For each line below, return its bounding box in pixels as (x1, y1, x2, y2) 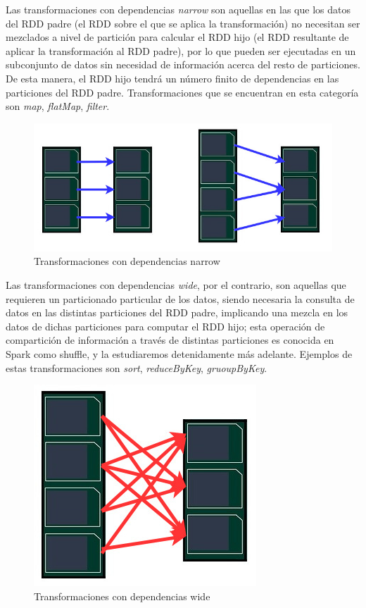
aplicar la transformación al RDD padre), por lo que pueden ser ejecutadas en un (6, 43, 356, 58)
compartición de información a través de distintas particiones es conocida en (6, 333, 334, 347)
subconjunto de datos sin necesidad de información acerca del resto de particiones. (6, 57, 360, 72)
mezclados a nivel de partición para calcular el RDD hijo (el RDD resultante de (6, 30, 349, 44)
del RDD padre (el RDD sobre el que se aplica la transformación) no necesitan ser (6, 15, 360, 30)
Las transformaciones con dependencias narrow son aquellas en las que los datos (6, 2, 351, 16)
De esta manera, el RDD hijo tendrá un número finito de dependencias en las (6, 70, 339, 85)
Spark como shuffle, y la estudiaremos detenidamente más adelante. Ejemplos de (6, 346, 353, 361)
